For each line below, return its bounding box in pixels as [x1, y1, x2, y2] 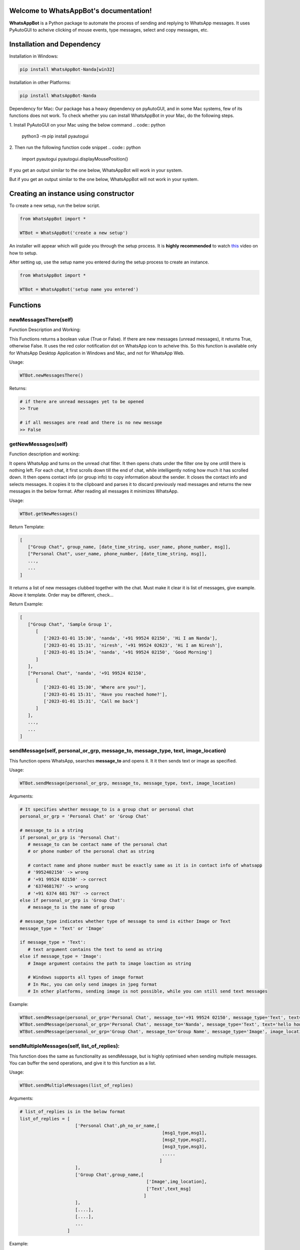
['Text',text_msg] [146, 1185, 191, 1191]
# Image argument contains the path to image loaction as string [27, 960, 191, 966]
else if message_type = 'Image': [19, 953, 102, 959]
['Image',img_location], [146, 1179, 207, 1184]
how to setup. [9, 250, 37, 256]
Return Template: [9, 523, 45, 529]
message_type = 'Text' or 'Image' [19, 925, 104, 931]
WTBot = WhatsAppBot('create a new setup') [19, 230, 128, 236]
